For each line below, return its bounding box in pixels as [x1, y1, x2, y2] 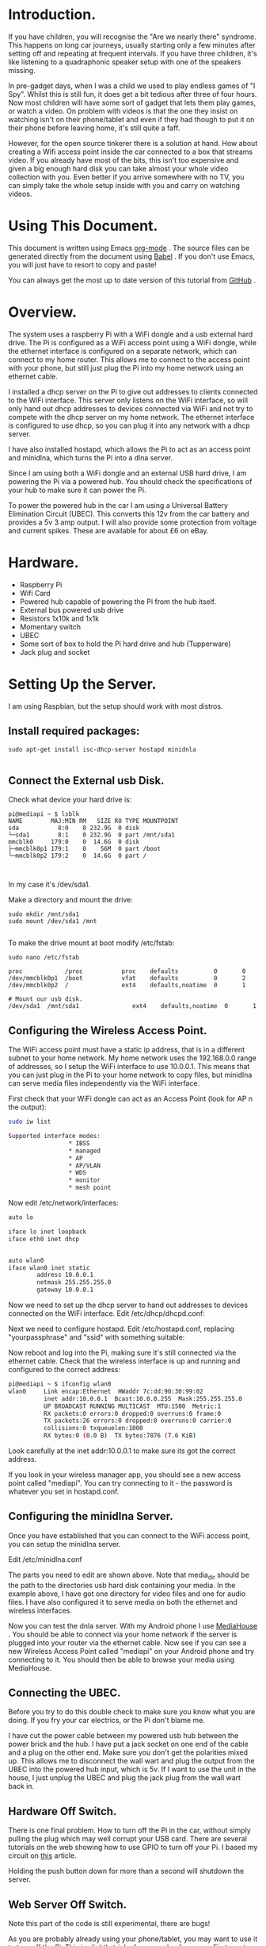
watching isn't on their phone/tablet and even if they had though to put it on [8, 114, 255, 124]
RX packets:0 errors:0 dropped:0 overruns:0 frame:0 [43, 1410, 222, 1417]
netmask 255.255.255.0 [36, 1279, 112, 1286]
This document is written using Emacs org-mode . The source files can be [8, 243, 250, 252]
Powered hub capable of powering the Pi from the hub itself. [19, 597, 217, 606]
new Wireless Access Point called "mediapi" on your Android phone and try [8, 1646, 255, 1656]
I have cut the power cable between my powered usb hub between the [8, 1731, 239, 1740]
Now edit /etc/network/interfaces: [8, 1198, 119, 1207]
